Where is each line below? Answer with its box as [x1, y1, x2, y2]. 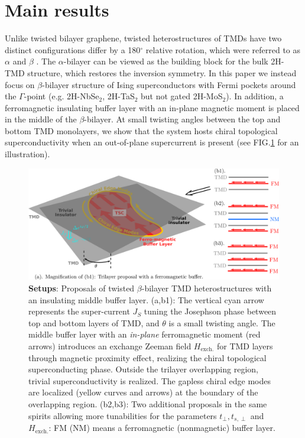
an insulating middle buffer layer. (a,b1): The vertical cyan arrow [28, 293, 264, 306]
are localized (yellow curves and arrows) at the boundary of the [28, 386, 258, 398]
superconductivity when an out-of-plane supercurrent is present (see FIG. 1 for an [5, 136, 299, 148]
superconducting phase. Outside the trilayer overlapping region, [28, 363, 258, 375]
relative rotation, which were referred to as [145, 43, 301, 56]
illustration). [5, 148, 50, 160]
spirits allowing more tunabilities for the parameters [28, 409, 217, 421]
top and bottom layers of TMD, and [28, 316, 160, 329]
